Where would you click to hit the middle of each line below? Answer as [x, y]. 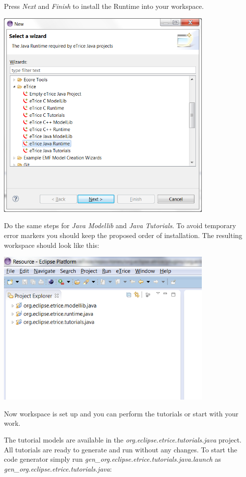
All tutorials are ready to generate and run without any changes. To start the [121, 449]
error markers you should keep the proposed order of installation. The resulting [123, 235]
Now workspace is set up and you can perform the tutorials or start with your [121, 413]
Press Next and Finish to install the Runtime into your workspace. [104, 6]
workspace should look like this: [52, 245]
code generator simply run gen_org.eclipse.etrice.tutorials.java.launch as [112, 459]
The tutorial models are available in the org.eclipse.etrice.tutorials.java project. [123, 439]
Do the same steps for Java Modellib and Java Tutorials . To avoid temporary [120, 225]
